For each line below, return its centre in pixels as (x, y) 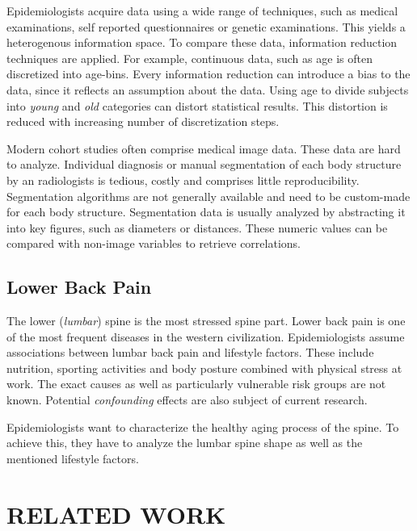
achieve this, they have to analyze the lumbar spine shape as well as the (185, 443)
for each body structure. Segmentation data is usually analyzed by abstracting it (206, 212)
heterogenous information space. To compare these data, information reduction (202, 42)
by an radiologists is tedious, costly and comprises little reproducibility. (183, 180)
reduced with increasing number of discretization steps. (143, 121)
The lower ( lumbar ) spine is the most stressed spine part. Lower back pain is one (206, 321)
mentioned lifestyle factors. (73, 458)
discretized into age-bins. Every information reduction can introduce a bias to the (208, 74)
